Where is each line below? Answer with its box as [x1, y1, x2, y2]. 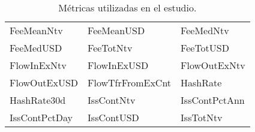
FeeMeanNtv [10, 23, 63, 37]
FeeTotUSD [181, 41, 229, 55]
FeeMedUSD [10, 41, 62, 55]
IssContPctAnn [181, 93, 245, 107]
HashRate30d [10, 93, 66, 107]
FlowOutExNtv [181, 58, 245, 72]
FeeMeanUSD [88, 23, 145, 37]
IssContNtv [88, 93, 136, 107]
